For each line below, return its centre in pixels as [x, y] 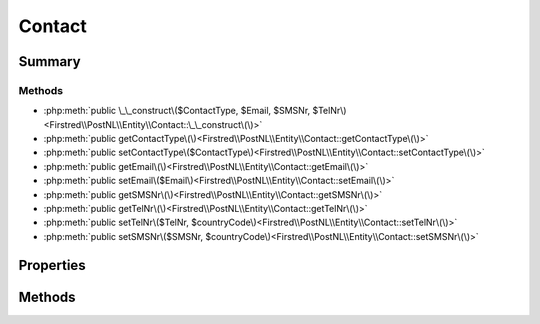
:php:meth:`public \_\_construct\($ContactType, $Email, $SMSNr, [177, 111]
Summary [49, 61]
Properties [52, 265]
